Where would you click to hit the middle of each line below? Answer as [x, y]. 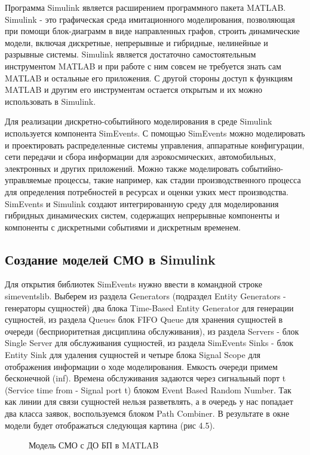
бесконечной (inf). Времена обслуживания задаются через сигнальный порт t [145, 378]
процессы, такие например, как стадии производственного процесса [177, 180]
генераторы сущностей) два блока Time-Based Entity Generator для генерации [149, 307]
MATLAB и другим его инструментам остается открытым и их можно [133, 90]
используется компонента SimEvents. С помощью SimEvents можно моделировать [155, 133]
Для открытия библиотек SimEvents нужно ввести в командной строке [133, 284]
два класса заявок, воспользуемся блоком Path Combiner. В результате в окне [147, 413]
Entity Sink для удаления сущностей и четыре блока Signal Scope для [133, 355]
